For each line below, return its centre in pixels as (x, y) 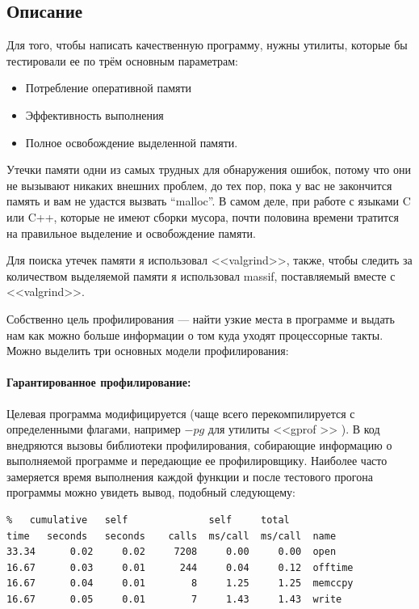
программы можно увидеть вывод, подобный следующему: (151, 492)
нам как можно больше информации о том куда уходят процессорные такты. (195, 334)
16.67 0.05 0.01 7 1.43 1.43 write (174, 600)
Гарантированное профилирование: (99, 382)
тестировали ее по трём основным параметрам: (123, 60)
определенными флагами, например (94, 429)
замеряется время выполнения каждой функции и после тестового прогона (190, 476)
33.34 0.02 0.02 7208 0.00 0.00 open (172, 552)
